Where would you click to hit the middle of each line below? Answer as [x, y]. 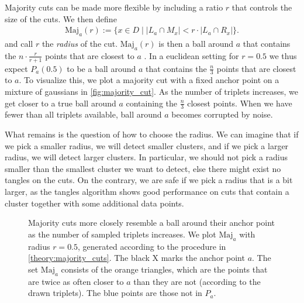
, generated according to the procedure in [152, 246]
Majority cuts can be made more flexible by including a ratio [114, 7]
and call [19, 44]
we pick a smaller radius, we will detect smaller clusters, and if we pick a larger [147, 145]
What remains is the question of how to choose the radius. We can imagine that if [152, 134]
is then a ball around [196, 44]
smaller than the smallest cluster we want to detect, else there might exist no [143, 168]
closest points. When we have [240, 103]
